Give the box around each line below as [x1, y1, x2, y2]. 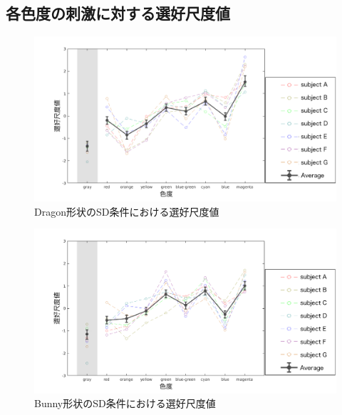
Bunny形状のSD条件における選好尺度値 [34, 396, 216, 411]
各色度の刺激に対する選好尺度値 [6, 2, 230, 24]
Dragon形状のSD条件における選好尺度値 [34, 204, 219, 219]
